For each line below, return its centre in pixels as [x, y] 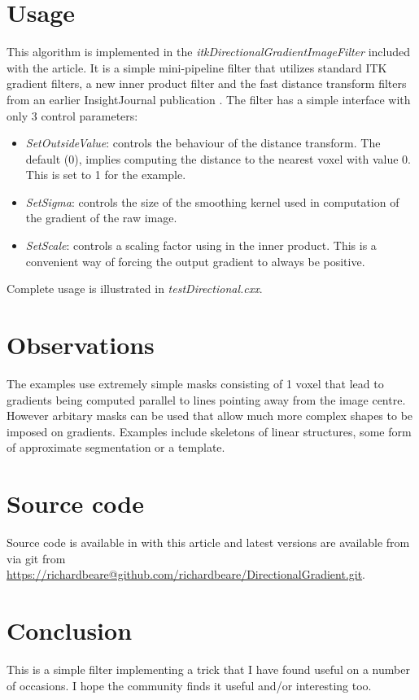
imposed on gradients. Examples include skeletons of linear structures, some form [209, 431]
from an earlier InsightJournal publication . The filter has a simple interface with [209, 99]
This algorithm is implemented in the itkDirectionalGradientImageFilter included [208, 52]
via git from [36, 558]
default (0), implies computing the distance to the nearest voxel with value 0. [218, 158]
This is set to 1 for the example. [106, 175]
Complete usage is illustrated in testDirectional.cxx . [135, 289]
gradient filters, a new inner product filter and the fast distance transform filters [207, 83]
